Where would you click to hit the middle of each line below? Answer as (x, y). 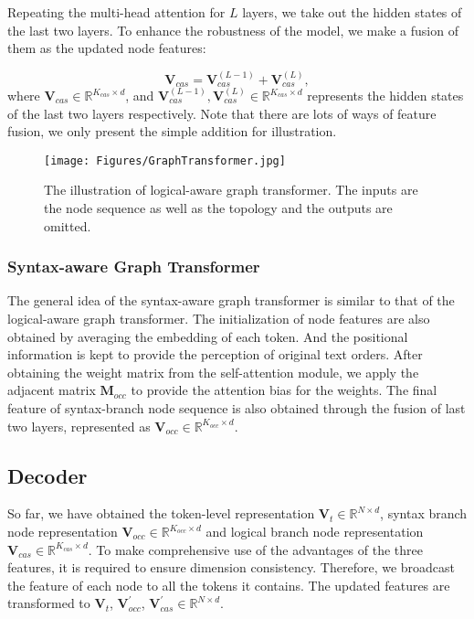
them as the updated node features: (107, 48)
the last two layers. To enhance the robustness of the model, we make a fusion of (233, 30)
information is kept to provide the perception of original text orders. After (215, 354)
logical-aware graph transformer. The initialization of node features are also (219, 319)
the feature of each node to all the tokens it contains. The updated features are (229, 585)
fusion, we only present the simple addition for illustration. (172, 131)
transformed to (49, 603)
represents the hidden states (385, 96)
